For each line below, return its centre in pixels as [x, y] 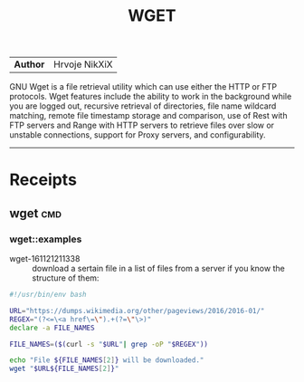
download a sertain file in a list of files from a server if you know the [158, 269]
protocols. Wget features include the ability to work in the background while [151, 97]
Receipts [43, 180]
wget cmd [35, 213]
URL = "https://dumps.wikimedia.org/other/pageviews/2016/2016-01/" [137, 310]
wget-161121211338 [45, 259]
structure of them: [66, 278]
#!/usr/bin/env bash [48, 295]
